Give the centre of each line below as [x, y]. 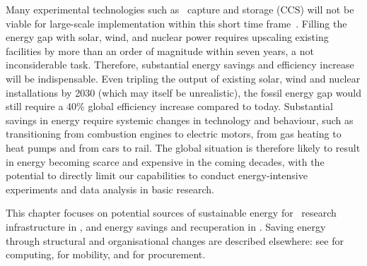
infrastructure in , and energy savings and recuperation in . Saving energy [166, 226]
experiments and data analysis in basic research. [110, 189]
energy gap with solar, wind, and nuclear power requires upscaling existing [167, 37]
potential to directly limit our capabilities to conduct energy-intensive [157, 175]
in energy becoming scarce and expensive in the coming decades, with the [165, 161]
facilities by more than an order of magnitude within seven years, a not [160, 50]
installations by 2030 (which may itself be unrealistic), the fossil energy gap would [183, 92]
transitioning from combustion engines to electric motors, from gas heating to [174, 134]
